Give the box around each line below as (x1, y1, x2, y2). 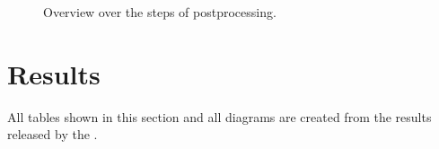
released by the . (7, 125, 98, 144)
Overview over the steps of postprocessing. (43, 3, 277, 21)
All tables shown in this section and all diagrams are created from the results (7, 107, 432, 126)
